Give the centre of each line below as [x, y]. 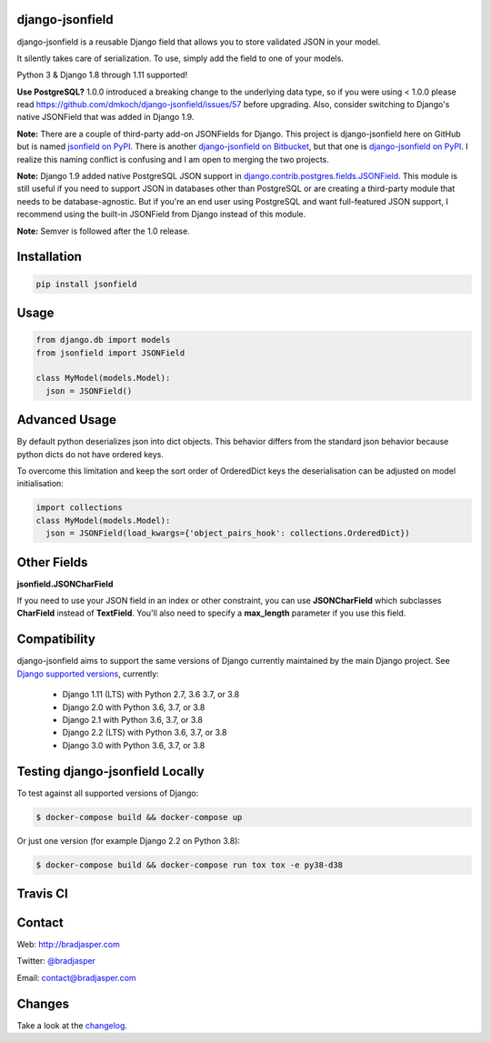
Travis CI [42, 893]
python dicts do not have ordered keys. [90, 454]
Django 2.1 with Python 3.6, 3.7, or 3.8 [133, 719]
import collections [79, 508]
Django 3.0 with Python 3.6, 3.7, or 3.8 [134, 745]
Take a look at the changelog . [72, 1025]
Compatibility [56, 640]
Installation [49, 257]
